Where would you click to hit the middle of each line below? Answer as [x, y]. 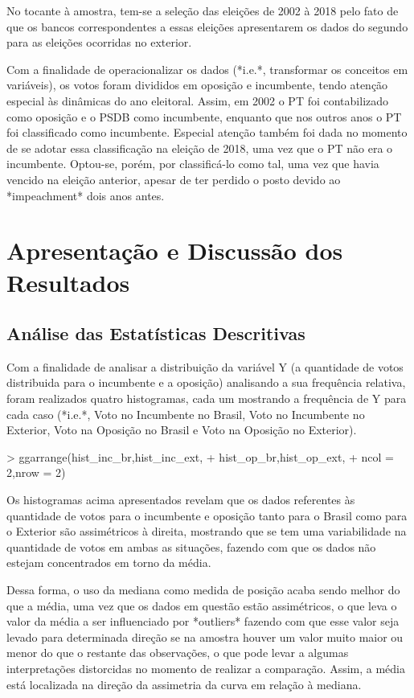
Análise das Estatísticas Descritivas [156, 333]
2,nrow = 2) [36, 472]
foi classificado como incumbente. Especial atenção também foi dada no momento [207, 132]
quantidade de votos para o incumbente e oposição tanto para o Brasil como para [207, 515]
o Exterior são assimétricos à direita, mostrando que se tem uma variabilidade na [207, 531]
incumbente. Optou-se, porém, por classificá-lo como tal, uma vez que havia [193, 164]
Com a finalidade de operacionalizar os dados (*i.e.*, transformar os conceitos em [207, 69]
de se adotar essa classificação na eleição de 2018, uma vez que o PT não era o [200, 148]
